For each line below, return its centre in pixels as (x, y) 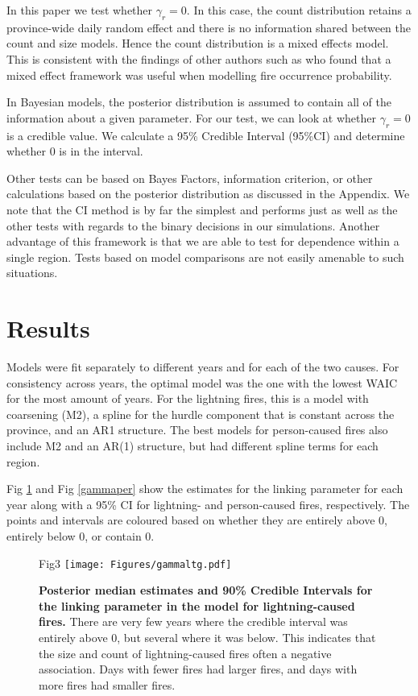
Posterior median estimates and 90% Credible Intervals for (206, 590)
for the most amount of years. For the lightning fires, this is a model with (188, 398)
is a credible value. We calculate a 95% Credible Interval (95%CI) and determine (206, 135)
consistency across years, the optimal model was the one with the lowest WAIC (202, 382)
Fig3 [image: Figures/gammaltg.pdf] (135, 563)
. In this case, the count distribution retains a (299, 10)
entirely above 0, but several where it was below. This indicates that (207, 637)
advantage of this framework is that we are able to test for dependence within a (203, 241)
